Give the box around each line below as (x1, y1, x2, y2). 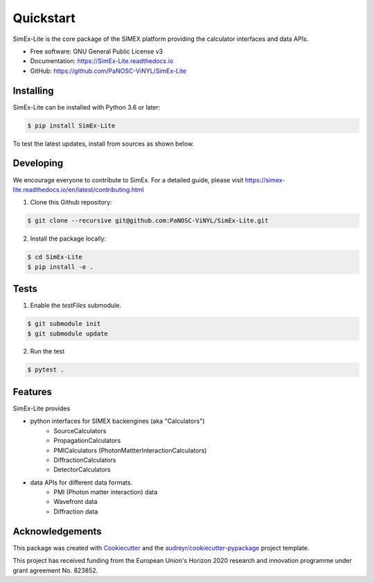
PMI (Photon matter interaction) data (53, 488, 158, 496)
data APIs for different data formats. (30, 478, 133, 487)
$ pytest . (27, 366, 64, 374)
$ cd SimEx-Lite (27, 253, 83, 261)
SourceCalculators (53, 426, 107, 435)
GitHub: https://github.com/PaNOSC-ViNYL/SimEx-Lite (30, 67, 187, 75)
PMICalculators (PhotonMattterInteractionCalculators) (53, 446, 207, 454)
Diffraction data (53, 507, 98, 516)
